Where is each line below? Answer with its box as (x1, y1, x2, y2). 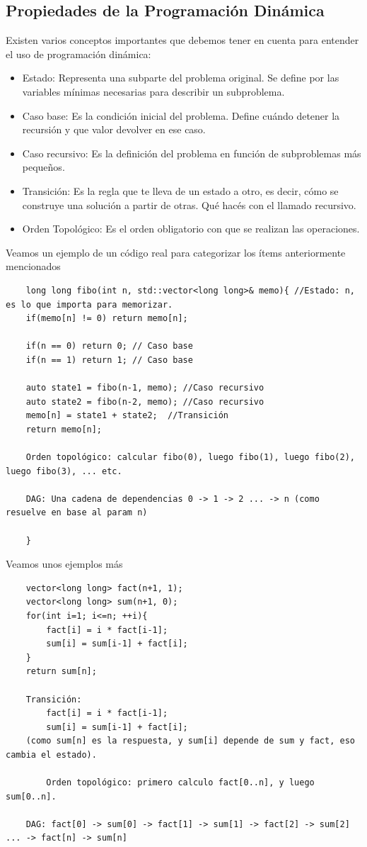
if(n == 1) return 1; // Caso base (25, 354, 193, 365)
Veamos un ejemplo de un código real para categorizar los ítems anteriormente (6, 245, 346, 259)
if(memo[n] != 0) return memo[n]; (25, 313, 188, 324)
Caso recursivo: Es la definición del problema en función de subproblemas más (22, 145, 361, 160)
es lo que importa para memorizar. (6, 299, 173, 310)
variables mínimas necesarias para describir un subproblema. (22, 84, 285, 99)
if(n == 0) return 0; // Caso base (25, 341, 193, 352)
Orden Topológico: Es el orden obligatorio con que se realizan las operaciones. (22, 221, 360, 236)
